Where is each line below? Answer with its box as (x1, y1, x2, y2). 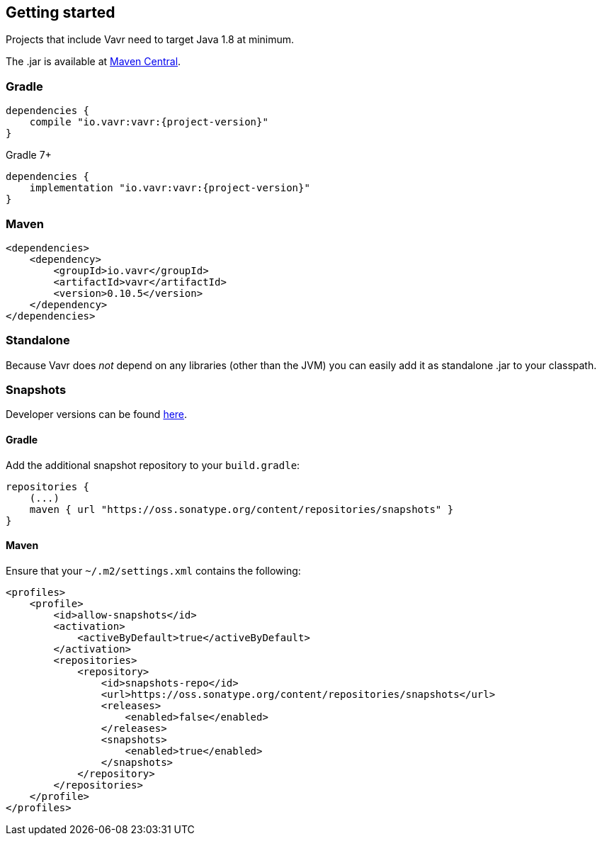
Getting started (6, 4, 115, 21)
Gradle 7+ (6, 149, 52, 162)
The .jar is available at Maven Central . (6, 55, 181, 68)
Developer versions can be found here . (6, 408, 188, 421)
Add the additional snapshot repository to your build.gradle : (6, 458, 300, 471)
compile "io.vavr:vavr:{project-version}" (29, 116, 268, 128)
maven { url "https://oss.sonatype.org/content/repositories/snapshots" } (29, 503, 454, 515)
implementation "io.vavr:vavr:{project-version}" (29, 182, 310, 194)
